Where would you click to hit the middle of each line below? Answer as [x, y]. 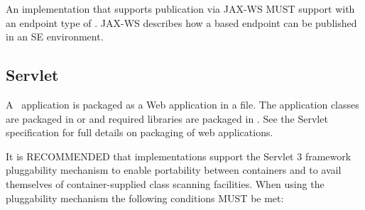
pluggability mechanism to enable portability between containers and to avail [174, 170]
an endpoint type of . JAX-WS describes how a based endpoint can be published [181, 22]
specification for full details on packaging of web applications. [140, 132]
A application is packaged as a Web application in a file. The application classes [182, 104]
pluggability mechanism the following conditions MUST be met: [145, 198]
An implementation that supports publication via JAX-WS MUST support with [180, 9]
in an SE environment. [55, 37]
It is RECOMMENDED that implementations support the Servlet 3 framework [179, 156]
